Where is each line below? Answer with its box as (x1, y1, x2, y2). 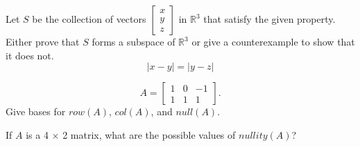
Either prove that (6, 35, 80, 48)
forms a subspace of (92, 35, 175, 48)
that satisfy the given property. (203, 12, 336, 26)
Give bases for (6, 104, 66, 119)
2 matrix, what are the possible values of (62, 127, 236, 141)
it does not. (6, 48, 54, 62)
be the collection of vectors (32, 12, 146, 26)
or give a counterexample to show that (191, 35, 355, 48)
